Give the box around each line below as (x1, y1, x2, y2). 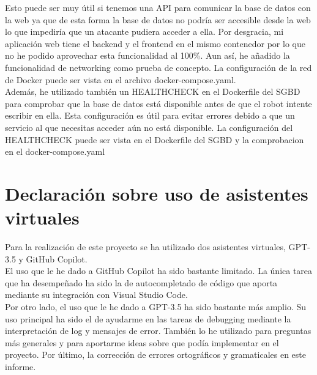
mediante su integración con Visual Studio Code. (5, 288, 188, 301)
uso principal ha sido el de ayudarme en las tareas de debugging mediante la (5, 312, 291, 325)
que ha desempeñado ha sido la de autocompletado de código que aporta (5, 276, 278, 289)
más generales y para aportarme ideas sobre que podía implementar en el (5, 336, 279, 349)
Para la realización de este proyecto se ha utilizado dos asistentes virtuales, (5, 240, 286, 253)
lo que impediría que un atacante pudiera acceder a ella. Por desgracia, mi (5, 25, 284, 38)
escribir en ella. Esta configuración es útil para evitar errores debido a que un (5, 109, 295, 122)
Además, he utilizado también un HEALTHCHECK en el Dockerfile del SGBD (5, 85, 300, 98)
